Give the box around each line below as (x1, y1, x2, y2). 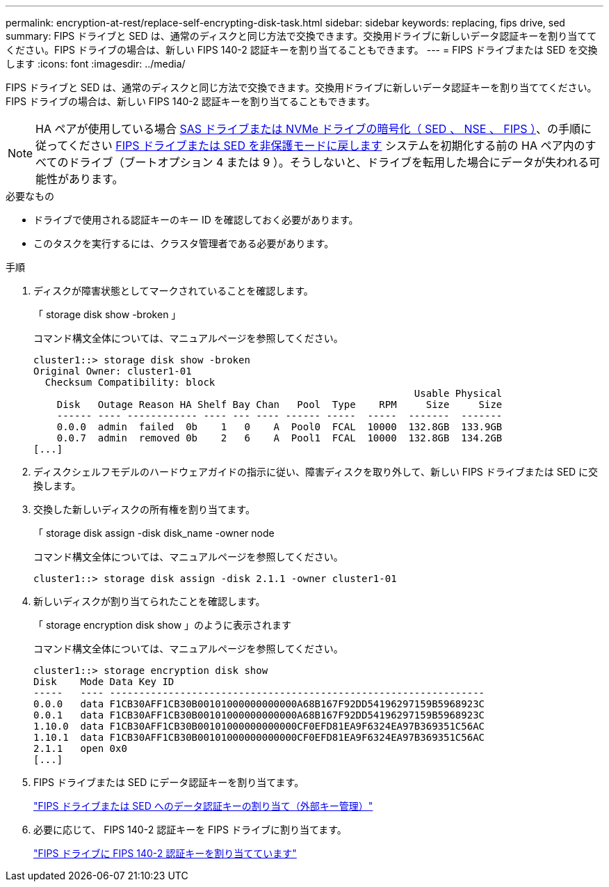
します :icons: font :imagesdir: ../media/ (6, 58, 186, 70)
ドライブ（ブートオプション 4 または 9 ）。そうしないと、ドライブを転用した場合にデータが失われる (68, 155, 590, 169)
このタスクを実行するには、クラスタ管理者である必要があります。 (33, 237, 334, 249)
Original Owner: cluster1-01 (33, 366, 192, 377)
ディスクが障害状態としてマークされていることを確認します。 (33, 285, 314, 297)
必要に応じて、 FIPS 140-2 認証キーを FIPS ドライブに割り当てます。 (33, 824, 347, 835)
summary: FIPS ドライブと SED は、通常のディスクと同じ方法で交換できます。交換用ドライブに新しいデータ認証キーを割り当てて (6, 30, 597, 42)
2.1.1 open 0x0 (33, 743, 127, 754)
